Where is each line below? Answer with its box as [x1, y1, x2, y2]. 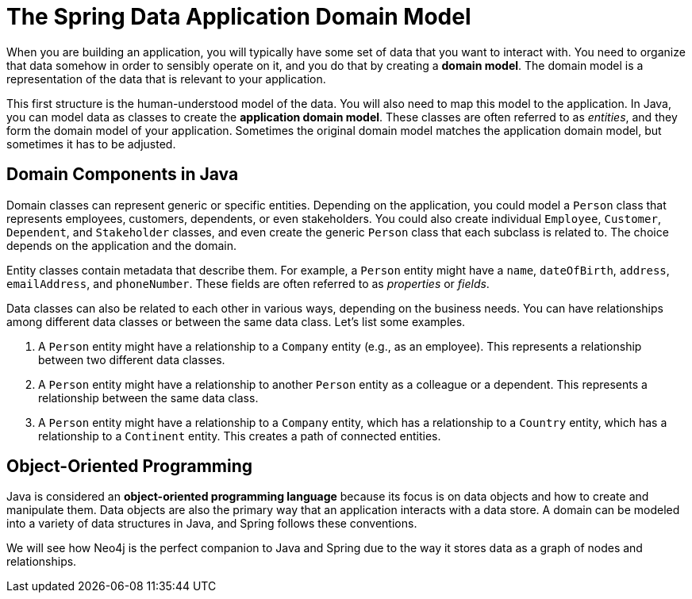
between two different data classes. [38, 352, 225, 367]
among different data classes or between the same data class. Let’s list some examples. [6, 314, 466, 328]
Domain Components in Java [6, 164, 239, 185]
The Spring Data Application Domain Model [6, 3, 471, 30]
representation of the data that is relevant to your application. [6, 71, 326, 86]
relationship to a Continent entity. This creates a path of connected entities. [38, 428, 441, 443]
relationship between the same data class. [38, 390, 259, 405]
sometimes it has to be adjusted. [6, 136, 176, 151]
